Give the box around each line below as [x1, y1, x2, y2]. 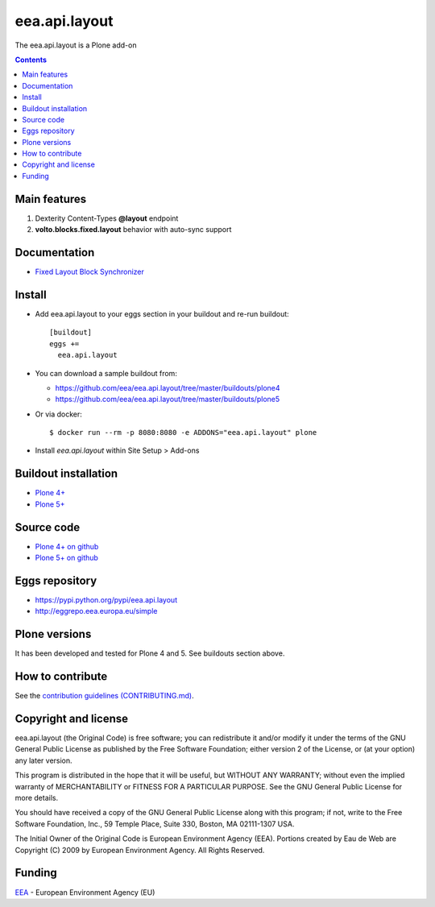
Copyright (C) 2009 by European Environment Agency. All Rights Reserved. [14, 845, 265, 855]
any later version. [14, 756, 72, 765]
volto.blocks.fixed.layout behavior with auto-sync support [35, 225, 232, 234]
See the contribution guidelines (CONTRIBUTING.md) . [14, 691, 194, 701]
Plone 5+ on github [35, 553, 98, 563]
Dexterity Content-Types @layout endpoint [35, 213, 179, 223]
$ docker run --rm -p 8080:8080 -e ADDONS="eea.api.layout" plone [49, 428, 317, 437]
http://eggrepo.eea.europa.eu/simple [35, 607, 158, 616]
